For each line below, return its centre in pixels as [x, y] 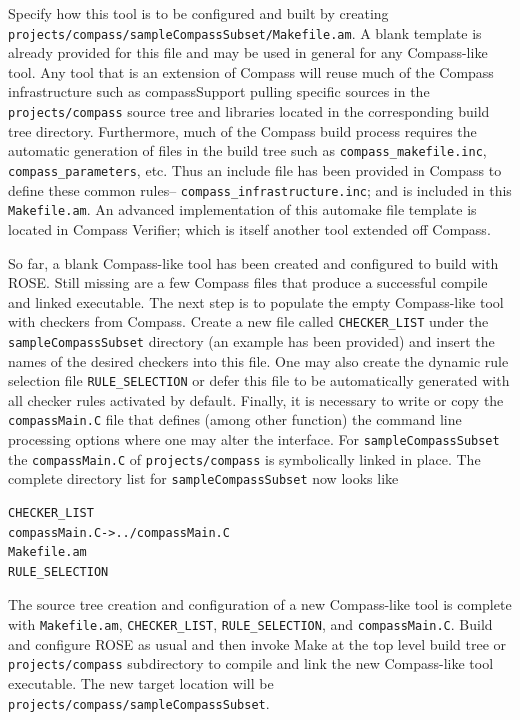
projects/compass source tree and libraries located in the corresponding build [249, 111]
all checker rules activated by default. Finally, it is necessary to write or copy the [256, 399]
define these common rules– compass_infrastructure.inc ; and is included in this [260, 189]
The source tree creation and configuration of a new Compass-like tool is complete [260, 604]
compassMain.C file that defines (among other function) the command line [235, 419]
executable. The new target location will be [141, 682]
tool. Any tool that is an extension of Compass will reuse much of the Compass [251, 71]
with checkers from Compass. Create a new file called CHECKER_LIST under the [248, 321]
